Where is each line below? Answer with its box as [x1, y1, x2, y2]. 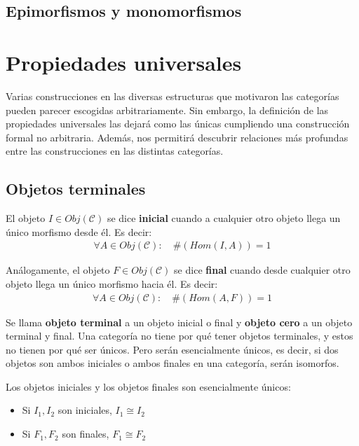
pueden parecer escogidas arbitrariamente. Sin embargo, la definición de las [6, 102, 329, 117]
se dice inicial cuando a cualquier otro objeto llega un [107, 211, 341, 225]
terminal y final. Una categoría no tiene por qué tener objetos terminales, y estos [6, 328, 353, 343]
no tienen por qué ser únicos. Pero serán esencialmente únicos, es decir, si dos [6, 342, 339, 356]
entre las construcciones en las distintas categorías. [6, 144, 224, 158]
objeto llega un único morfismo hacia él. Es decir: [6, 276, 218, 291]
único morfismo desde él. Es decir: [6, 224, 152, 239]
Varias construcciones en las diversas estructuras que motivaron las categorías [6, 88, 339, 103]
